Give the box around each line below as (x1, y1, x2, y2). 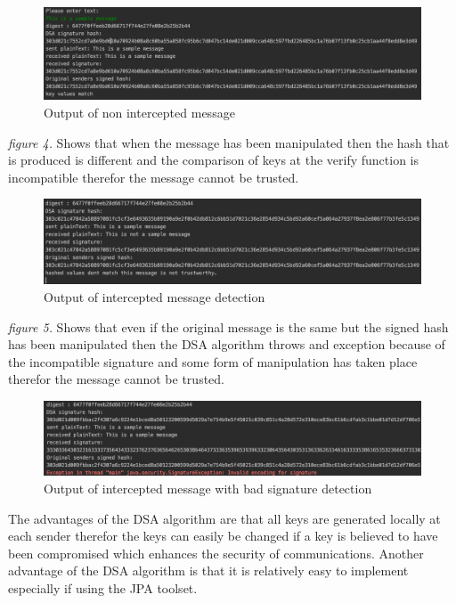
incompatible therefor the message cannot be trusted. (8, 167, 299, 186)
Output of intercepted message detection (44, 287, 265, 306)
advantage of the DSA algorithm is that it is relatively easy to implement (8, 561, 409, 580)
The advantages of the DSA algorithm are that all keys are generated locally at (8, 509, 441, 527)
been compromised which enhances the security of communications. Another (8, 543, 424, 562)
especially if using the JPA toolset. (8, 578, 198, 597)
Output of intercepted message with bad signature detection (44, 479, 372, 497)
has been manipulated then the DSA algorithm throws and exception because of (8, 335, 445, 354)
